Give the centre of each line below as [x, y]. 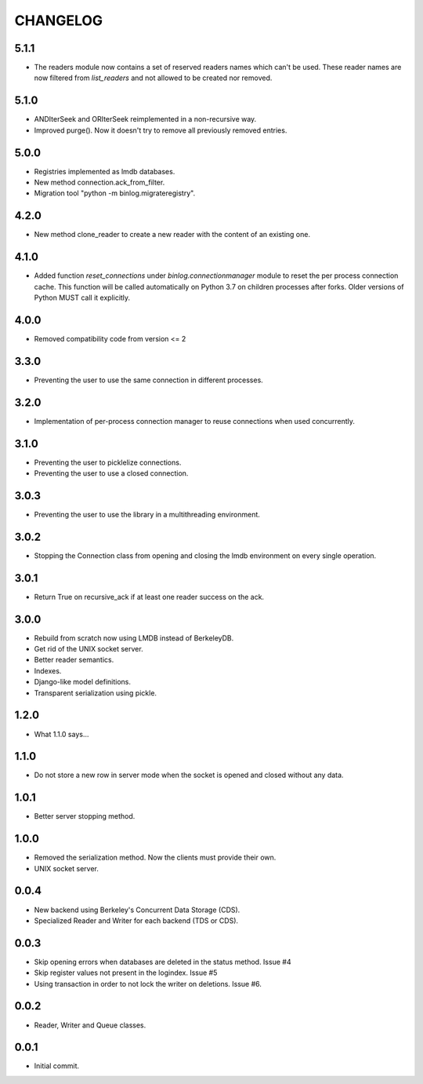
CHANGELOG [59, 20]
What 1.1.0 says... [61, 734]
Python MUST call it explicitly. [82, 297]
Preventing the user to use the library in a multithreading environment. [147, 514]
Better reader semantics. [74, 660]
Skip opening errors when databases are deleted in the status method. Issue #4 [163, 962]
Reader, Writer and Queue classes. [90, 1025]
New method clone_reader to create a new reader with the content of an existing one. [172, 235]
